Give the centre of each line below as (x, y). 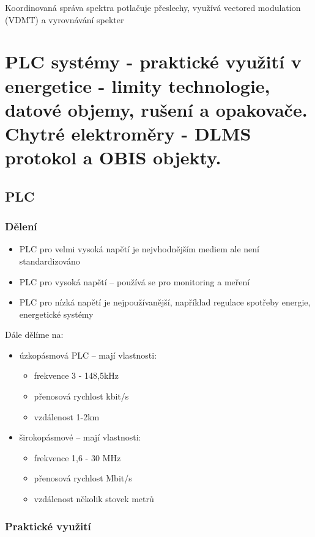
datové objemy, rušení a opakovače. (156, 109)
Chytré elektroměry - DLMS (128, 133)
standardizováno (50, 261)
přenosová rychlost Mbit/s (83, 478)
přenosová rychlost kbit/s (81, 396)
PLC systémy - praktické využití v (153, 61)
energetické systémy (56, 314)
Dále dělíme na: (34, 334)
